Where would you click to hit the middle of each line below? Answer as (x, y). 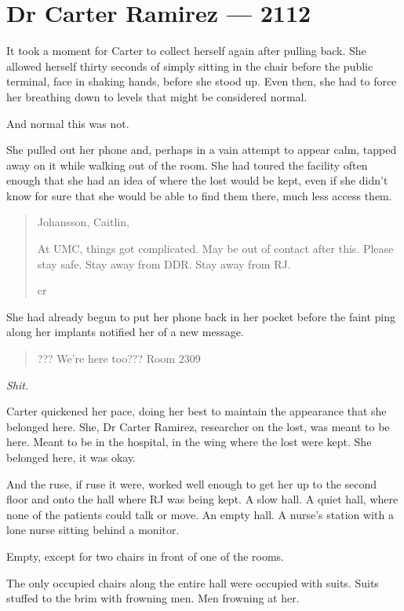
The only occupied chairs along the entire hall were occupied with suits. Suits (193, 582)
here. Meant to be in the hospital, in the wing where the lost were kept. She (189, 442)
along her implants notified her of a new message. (125, 332)
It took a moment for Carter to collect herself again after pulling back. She (186, 51)
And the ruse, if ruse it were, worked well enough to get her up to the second (192, 483)
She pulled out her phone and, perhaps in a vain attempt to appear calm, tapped (202, 150)
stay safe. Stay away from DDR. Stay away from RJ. (164, 263)
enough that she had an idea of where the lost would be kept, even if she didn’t (197, 180)
